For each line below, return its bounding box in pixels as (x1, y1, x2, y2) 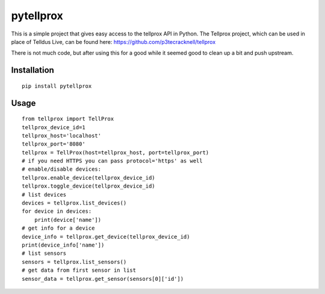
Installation (11, 65, 54, 75)
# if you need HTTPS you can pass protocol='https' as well (22, 158, 203, 165)
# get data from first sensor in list (22, 267, 137, 274)
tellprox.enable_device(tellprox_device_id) (22, 174, 156, 181)
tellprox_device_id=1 (22, 124, 85, 130)
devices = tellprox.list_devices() (22, 200, 127, 207)
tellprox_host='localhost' (22, 132, 102, 139)
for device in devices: (22, 208, 92, 215)
